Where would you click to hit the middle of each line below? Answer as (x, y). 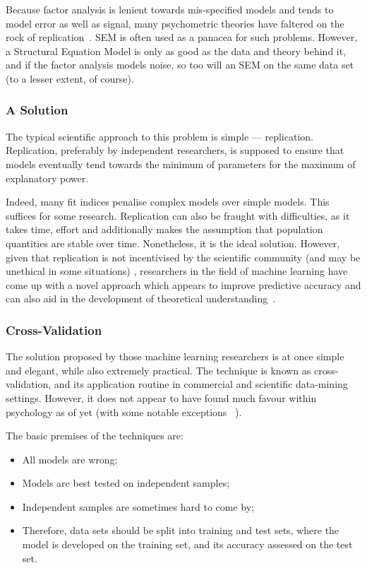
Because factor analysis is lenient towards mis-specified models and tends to (170, 9)
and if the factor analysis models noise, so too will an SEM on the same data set (180, 65)
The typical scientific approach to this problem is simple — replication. (160, 136)
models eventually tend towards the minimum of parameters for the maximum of (181, 164)
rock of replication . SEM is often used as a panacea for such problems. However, (182, 37)
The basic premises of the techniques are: (95, 436)
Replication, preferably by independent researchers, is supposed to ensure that (175, 150)
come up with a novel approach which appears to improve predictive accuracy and (183, 284)
